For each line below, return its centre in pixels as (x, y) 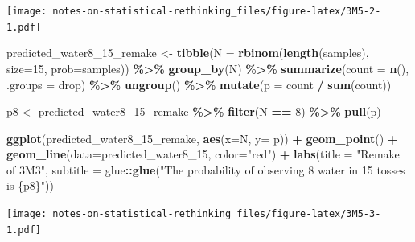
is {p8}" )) (30, 185)
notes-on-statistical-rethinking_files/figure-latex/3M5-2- (217, 11)
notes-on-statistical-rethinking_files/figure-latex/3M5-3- (217, 214)
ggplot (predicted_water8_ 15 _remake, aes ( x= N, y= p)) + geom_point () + (202, 138)
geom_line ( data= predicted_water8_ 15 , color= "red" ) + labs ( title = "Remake (203, 154)
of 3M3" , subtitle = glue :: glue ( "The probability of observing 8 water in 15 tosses (206, 169)
